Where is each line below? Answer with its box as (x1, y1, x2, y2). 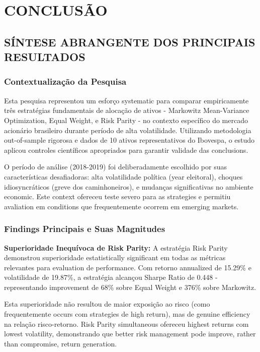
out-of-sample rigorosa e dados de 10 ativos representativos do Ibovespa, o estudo (4, 135, 255, 145)
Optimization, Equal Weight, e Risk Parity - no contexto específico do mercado (4, 114, 248, 125)
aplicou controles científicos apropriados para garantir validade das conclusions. (4, 144, 248, 155)
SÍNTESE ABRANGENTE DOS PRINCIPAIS (4, 34, 255, 49)
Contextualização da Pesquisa (4, 75, 127, 88)
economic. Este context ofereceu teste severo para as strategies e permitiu (4, 191, 231, 202)
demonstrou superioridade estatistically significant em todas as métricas (4, 252, 226, 263)
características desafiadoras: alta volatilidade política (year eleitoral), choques (4, 171, 243, 182)
